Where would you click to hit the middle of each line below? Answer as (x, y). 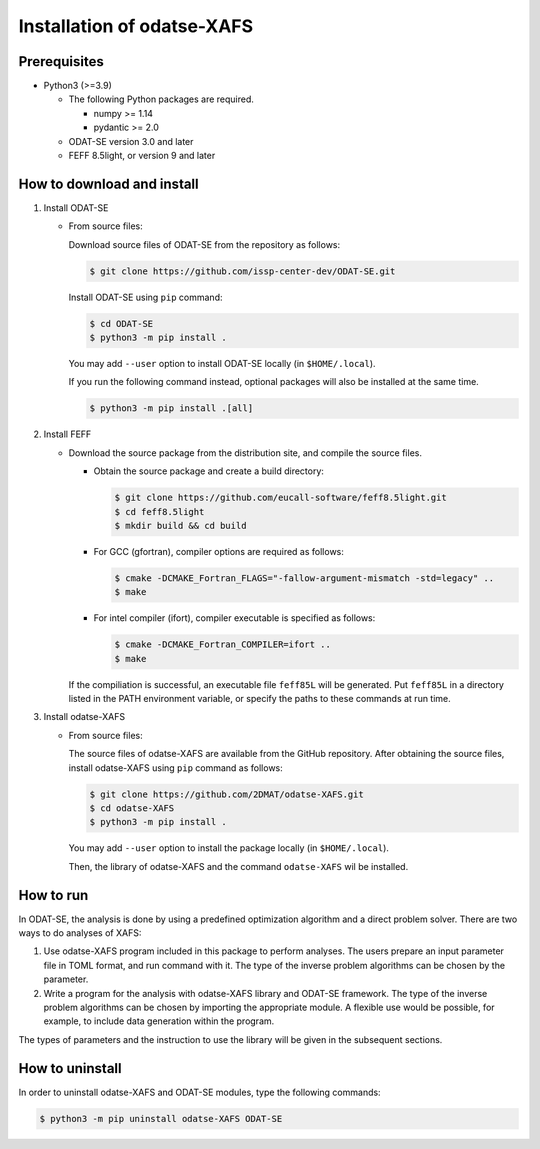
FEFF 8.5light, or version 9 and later (142, 156)
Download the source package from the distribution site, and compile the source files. (245, 452)
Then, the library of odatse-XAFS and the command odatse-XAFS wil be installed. (238, 866)
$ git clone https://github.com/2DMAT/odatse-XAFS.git (226, 794)
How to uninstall (70, 1068)
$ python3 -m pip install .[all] (171, 408)
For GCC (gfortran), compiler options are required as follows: (219, 551)
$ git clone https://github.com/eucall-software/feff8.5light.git (280, 498)
